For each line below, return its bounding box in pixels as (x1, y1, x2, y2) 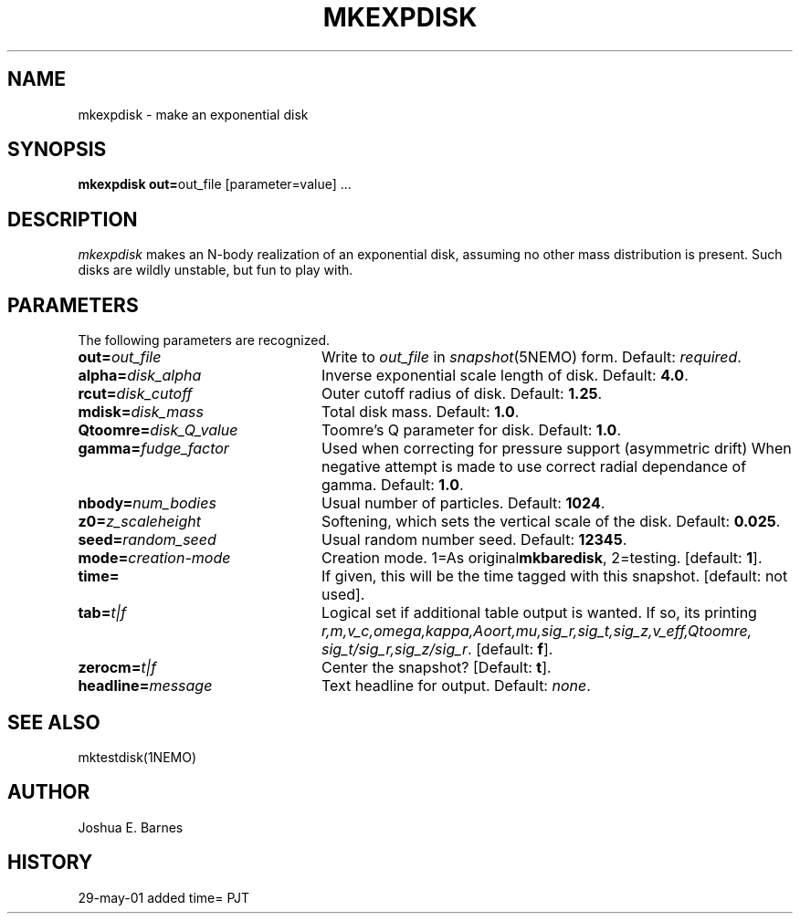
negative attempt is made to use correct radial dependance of (321, 457, 747, 476)
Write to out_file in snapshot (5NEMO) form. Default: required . (321, 348, 742, 367)
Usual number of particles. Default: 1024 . (321, 494, 605, 513)
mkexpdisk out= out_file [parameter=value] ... (78, 176, 352, 193)
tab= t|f (78, 603, 127, 623)
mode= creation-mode (78, 549, 231, 568)
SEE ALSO (7, 710, 100, 734)
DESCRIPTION (7, 207, 138, 231)
